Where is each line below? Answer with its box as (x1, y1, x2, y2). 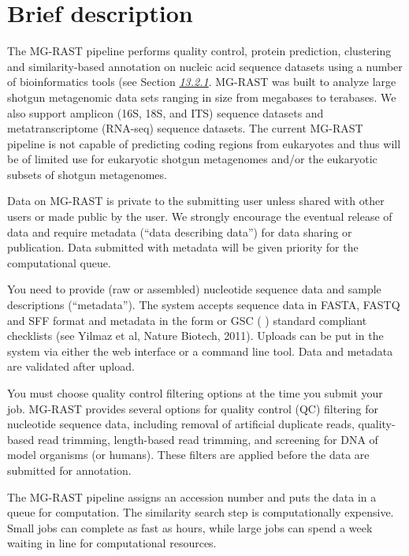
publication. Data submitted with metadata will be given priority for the (7, 239, 359, 256)
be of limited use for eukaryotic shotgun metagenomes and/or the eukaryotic (7, 151, 377, 167)
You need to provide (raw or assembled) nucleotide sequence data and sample (7, 281, 381, 297)
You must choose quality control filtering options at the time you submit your (7, 385, 383, 401)
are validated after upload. (7, 358, 135, 375)
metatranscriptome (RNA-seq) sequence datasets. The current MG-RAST (7, 120, 363, 136)
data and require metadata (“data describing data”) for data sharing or (7, 223, 352, 240)
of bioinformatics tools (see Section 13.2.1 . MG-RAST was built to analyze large (7, 73, 396, 90)
